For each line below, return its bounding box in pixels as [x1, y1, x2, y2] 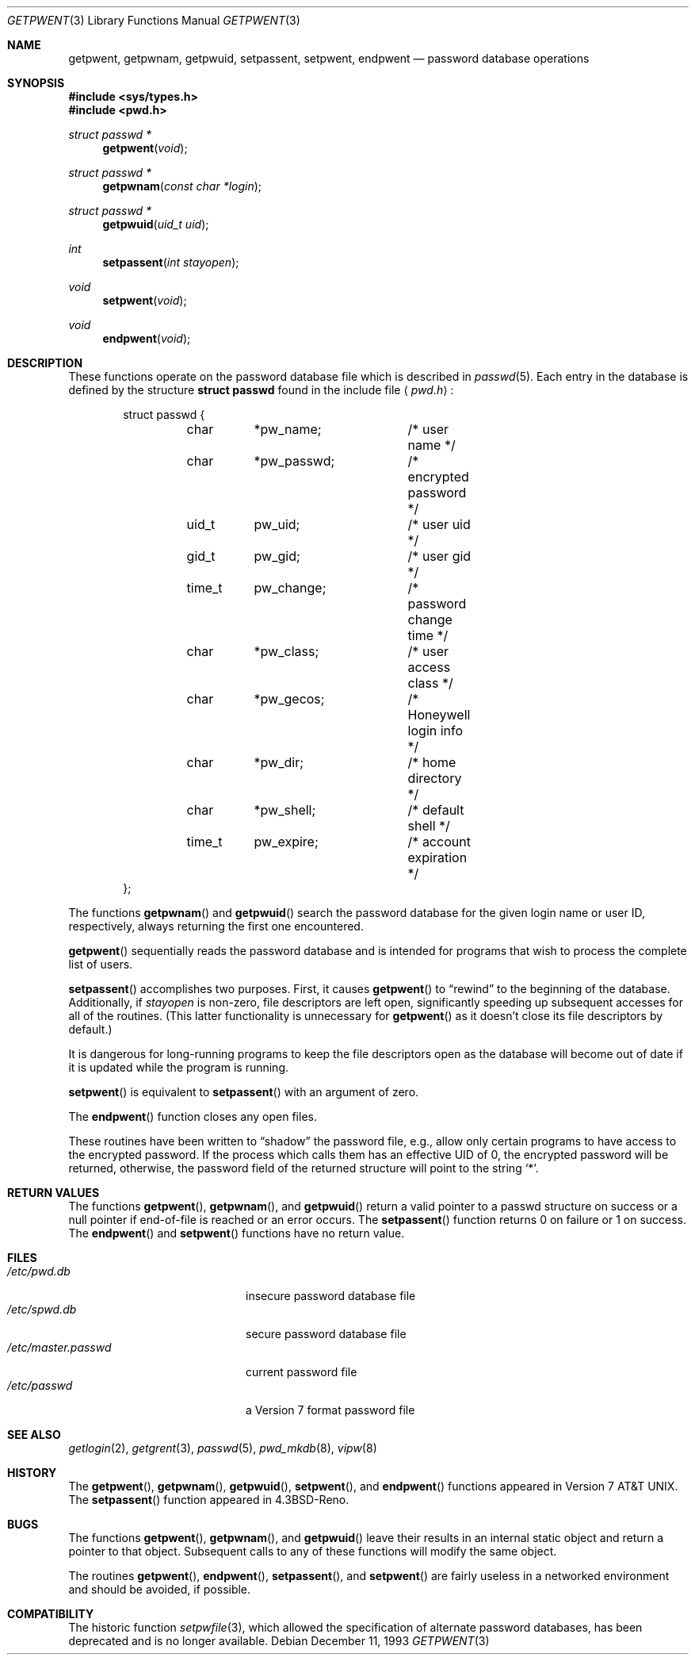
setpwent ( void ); [102, 293, 187, 307]
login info [407, 723, 464, 738]
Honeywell [407, 707, 471, 723]
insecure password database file [246, 1289, 416, 1302]
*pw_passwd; [254, 453, 335, 469]
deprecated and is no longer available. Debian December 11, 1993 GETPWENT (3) [68, 1634, 490, 1648]
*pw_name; [254, 421, 322, 437]
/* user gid [407, 548, 472, 564]
